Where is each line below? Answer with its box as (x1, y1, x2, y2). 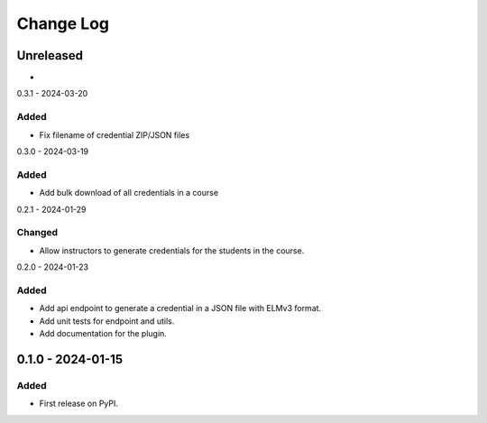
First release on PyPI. (39, 398, 119, 409)
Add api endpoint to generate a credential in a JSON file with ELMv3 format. (39, 303, 322, 314)
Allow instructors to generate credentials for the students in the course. (39, 244, 305, 256)
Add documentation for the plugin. (39, 327, 167, 338)
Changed (16, 226, 59, 239)
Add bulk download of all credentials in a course (39, 188, 219, 198)
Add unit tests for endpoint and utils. (39, 316, 175, 326)
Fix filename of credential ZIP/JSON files (39, 129, 190, 140)
